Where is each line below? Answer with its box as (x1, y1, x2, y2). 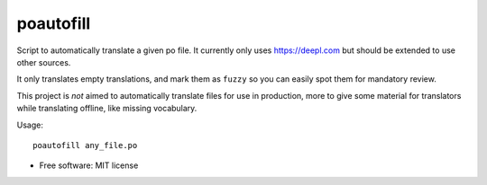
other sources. (16, 57, 71, 67)
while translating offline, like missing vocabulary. (16, 103, 198, 114)
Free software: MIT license (39, 160, 139, 171)
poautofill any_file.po (32, 140, 138, 150)
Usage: (16, 119, 44, 130)
